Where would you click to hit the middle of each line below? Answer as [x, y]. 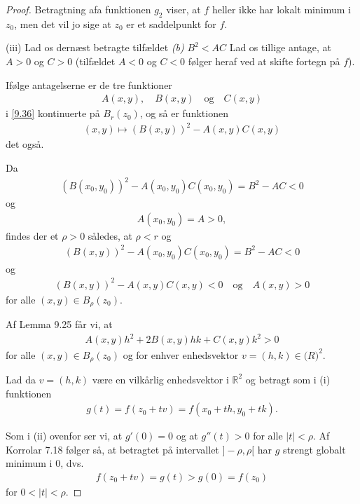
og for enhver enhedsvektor [181, 354]
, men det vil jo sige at [63, 23]
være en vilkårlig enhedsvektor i [160, 379]
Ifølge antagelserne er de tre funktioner [89, 84]
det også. [25, 144]
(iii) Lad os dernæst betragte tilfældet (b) [95, 47]
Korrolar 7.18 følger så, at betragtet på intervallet [112, 449]
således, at [110, 235]
